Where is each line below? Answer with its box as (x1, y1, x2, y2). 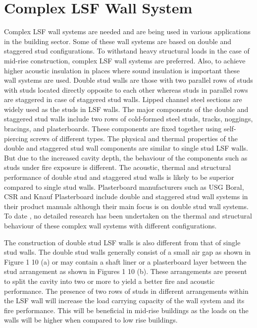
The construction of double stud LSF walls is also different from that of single (4, 237, 241, 247)
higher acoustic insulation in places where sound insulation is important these (4, 65, 240, 75)
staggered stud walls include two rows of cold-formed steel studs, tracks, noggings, (4, 113, 253, 124)
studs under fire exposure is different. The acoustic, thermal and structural (4, 162, 231, 172)
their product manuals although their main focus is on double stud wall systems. (4, 201, 249, 211)
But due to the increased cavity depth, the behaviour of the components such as (4, 152, 248, 163)
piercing (4, 133, 28, 143)
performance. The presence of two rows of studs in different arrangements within (4, 285, 249, 296)
